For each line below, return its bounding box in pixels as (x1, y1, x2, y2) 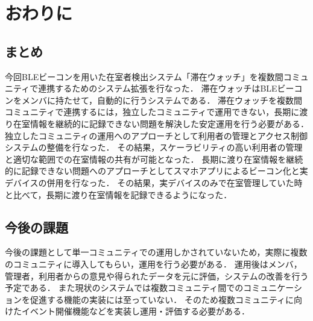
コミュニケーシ (243, 281, 302, 294)
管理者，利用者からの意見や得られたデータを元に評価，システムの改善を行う (5, 269, 309, 282)
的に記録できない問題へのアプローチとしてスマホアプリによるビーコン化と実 (5, 164, 308, 177)
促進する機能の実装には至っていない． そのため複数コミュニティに (30, 293, 294, 305)
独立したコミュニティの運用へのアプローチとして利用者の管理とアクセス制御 (5, 129, 308, 142)
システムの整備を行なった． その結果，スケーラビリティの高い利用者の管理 (5, 141, 303, 154)
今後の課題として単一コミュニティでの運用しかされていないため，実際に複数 (5, 246, 308, 258)
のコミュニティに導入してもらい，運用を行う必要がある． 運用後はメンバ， (5, 257, 302, 270)
